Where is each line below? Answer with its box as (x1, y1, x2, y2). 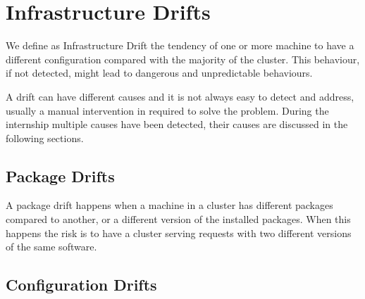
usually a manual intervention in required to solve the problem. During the (6, 103, 329, 117)
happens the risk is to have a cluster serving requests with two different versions (6, 225, 352, 240)
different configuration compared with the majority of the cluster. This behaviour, (6, 51, 360, 66)
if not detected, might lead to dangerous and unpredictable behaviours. (6, 65, 313, 80)
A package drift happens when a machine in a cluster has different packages (6, 198, 333, 212)
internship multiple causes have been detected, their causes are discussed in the (6, 117, 348, 132)
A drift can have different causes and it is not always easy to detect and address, (6, 89, 354, 103)
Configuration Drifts (6, 274, 157, 295)
